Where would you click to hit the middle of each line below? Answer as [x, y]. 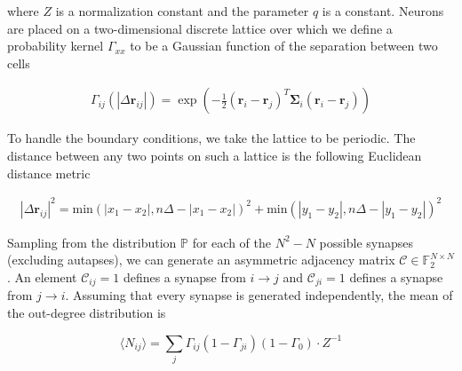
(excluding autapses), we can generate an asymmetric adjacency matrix [201, 260]
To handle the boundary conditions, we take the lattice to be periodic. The [211, 138]
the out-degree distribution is [87, 312]
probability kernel [56, 46]
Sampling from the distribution [92, 242]
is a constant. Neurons [383, 11]
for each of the [231, 242]
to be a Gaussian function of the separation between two [284, 46]
